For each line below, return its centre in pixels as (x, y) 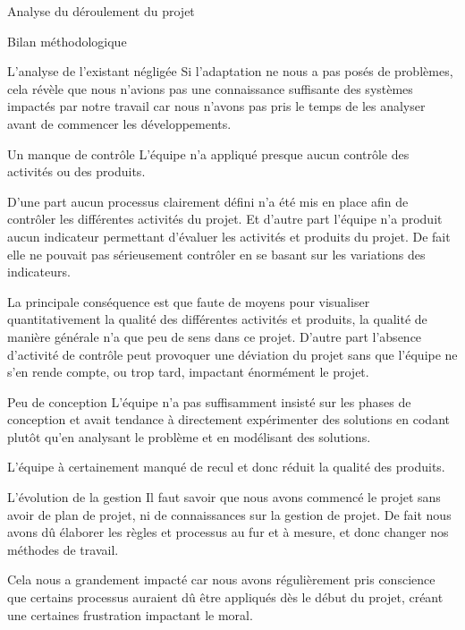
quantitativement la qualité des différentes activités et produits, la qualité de (217, 319)
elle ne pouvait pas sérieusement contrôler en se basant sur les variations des (216, 254)
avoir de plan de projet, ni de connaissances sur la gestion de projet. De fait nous (229, 514)
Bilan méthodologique (67, 41)
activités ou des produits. (76, 171)
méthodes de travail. (63, 549)
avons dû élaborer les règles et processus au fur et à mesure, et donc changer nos (228, 532)
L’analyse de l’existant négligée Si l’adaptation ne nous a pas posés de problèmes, (230, 71)
